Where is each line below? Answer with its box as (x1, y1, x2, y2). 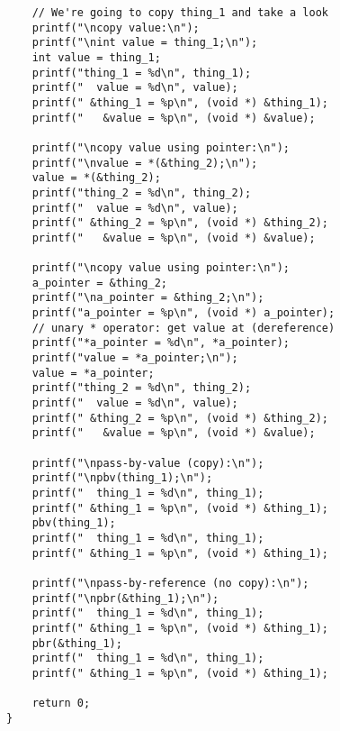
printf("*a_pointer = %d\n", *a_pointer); (31, 336, 290, 350)
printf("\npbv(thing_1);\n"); (31, 471, 213, 485)
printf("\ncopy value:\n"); (31, 21, 200, 34)
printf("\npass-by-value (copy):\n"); (31, 456, 264, 470)
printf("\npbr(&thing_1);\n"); (31, 591, 219, 605)
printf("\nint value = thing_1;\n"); (31, 36, 258, 50)
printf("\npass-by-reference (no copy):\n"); (31, 576, 309, 589)
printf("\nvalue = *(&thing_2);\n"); (31, 156, 258, 169)
